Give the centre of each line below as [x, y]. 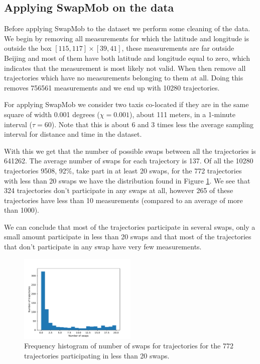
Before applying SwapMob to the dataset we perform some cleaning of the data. [127, 28]
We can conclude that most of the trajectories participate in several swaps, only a [130, 226]
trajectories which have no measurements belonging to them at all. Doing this [124, 78]
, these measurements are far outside [178, 48]
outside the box [28, 48]
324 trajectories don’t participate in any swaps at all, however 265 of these [119, 190]
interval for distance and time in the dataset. [73, 134]
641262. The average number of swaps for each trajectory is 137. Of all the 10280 [129, 161]
